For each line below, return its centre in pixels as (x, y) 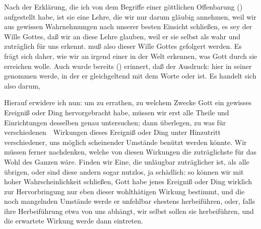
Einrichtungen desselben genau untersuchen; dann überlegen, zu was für (115, 122)
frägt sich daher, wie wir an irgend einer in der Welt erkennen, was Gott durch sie (131, 56)
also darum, (22, 85)
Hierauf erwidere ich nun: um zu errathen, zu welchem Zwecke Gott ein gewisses (128, 102)
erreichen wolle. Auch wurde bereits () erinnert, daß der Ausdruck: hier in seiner (128, 66)
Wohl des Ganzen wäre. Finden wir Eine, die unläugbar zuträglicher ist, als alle (127, 161)
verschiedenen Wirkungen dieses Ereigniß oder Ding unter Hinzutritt (112, 132)
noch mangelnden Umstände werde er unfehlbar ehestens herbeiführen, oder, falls (129, 201)
